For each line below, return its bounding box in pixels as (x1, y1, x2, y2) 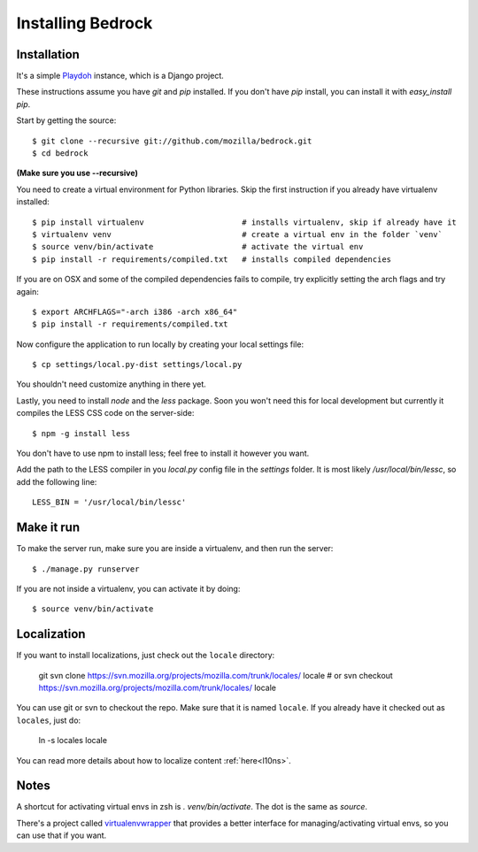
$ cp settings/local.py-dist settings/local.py (32, 359, 243, 370)
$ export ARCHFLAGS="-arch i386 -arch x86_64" (32, 306, 238, 317)
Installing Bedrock (16, 13, 153, 33)
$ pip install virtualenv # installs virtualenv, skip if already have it (32, 217, 458, 227)
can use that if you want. (16, 830, 107, 840)
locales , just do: (16, 715, 81, 725)
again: (16, 286, 40, 296)
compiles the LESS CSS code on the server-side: (16, 408, 195, 418)
